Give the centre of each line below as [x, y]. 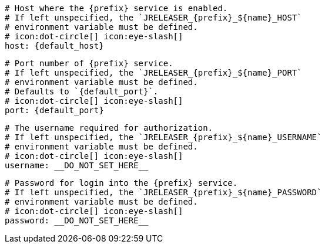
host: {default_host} [54, 46]
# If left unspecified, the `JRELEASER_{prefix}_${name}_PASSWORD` [163, 192]
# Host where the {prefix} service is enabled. [116, 8]
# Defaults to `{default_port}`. [82, 91]
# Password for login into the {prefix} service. [121, 183]
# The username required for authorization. [109, 128]
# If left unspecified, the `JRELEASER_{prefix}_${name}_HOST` [153, 18]
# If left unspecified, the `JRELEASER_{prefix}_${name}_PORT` [153, 73]
